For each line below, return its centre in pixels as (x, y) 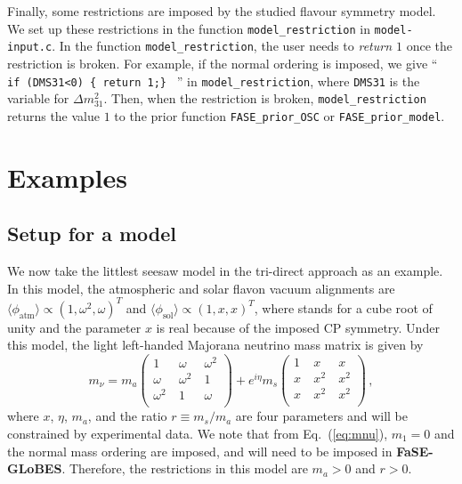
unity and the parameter (74, 327)
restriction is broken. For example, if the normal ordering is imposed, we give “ (223, 63)
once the (430, 46)
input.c (30, 48)
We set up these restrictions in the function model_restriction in (189, 28)
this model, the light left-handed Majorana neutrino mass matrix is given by (215, 345)
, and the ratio (127, 416)
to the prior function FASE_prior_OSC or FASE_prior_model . (280, 115)
